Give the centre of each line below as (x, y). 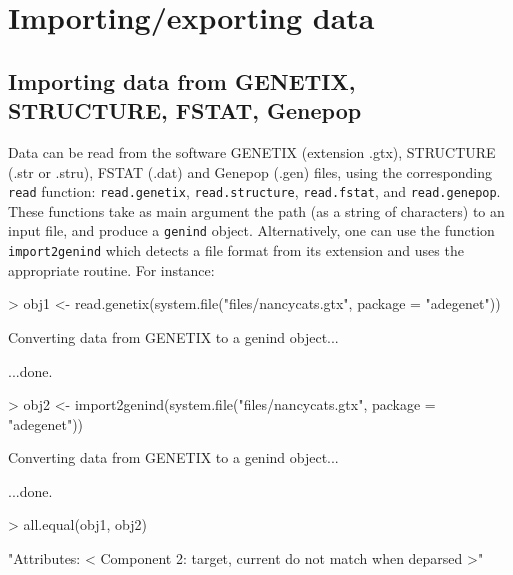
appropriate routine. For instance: (111, 269)
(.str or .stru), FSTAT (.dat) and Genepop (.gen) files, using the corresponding (250, 171)
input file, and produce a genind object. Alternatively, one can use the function (251, 230)
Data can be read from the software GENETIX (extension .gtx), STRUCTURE (252, 151)
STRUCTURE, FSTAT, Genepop (185, 110)
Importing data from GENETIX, (182, 80)
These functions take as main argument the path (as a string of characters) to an (256, 210)
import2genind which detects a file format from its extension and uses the (236, 250)
